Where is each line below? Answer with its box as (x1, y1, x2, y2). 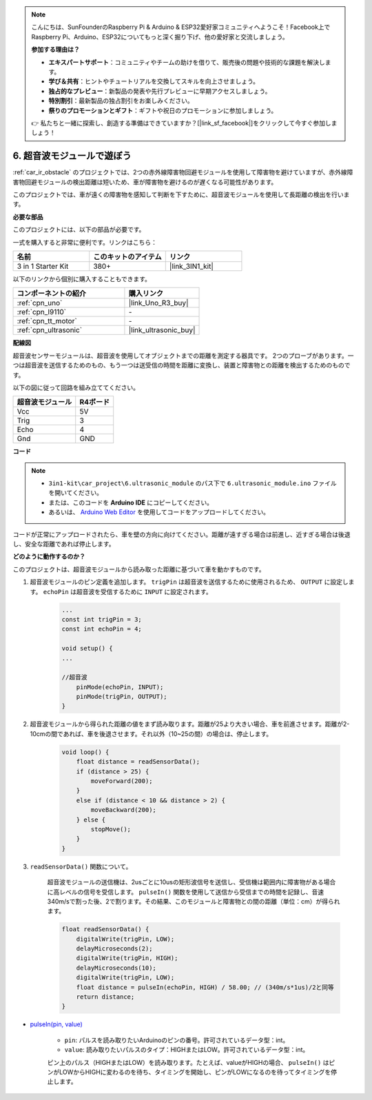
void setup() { (61, 644, 113, 653)
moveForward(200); (90, 777, 153, 785)
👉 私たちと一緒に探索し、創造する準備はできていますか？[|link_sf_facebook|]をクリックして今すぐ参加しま (31, 119, 338, 127)
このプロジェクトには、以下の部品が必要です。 (12, 225, 145, 234)
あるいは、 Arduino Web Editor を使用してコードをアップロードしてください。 (48, 508, 270, 516)
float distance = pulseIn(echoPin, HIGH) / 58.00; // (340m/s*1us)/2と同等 (76, 983, 334, 991)
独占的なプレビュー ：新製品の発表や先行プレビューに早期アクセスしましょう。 (48, 87, 271, 95)
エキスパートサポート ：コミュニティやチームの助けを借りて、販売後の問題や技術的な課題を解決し (48, 58, 325, 66)
